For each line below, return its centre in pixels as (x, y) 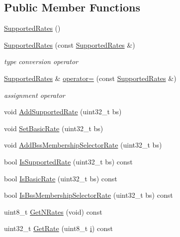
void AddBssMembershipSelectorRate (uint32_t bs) (83, 145)
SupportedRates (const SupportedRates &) (70, 44)
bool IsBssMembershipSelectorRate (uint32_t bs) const (89, 195)
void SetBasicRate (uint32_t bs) (54, 128)
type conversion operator (41, 61)
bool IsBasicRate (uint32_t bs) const (61, 178)
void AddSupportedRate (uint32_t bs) (63, 112)
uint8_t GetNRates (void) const (53, 211)
